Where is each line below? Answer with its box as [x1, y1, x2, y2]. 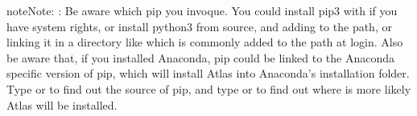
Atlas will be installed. [6, 96, 118, 113]
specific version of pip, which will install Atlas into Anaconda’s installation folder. [6, 65, 410, 82]
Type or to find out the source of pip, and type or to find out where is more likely [6, 80, 411, 97]
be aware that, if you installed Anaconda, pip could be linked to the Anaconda [6, 49, 394, 66]
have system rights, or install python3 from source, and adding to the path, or [6, 18, 392, 34]
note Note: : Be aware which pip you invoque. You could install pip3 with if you [6, 2, 398, 18]
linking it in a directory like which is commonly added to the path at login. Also [6, 34, 403, 50]
